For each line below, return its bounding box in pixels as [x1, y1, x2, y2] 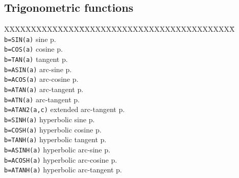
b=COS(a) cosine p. [4, 43, 63, 54]
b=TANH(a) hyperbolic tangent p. [4, 134, 107, 145]
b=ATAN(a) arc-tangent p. [4, 84, 84, 95]
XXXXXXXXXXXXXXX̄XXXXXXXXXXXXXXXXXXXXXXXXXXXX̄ [4, 24, 235, 34]
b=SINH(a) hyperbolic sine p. [4, 114, 95, 125]
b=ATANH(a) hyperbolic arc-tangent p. [4, 164, 122, 175]
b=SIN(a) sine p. [4, 33, 56, 44]
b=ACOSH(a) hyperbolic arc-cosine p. [4, 154, 117, 165]
